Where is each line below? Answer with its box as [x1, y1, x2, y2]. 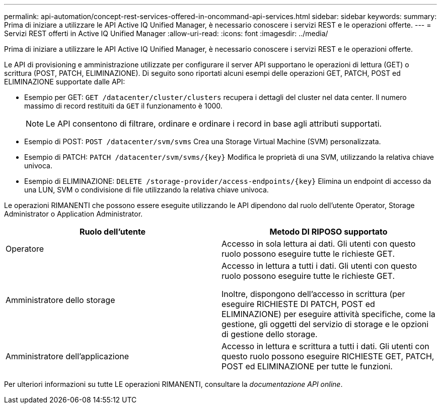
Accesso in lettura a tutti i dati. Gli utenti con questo [222, 261, 417, 271]
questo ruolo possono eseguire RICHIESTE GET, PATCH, [222, 351, 434, 361]
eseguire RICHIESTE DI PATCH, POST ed [222, 299, 375, 309]
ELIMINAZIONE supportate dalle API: [4, 77, 125, 86]
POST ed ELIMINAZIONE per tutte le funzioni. [222, 361, 393, 371]
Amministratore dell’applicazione [6, 351, 129, 361]
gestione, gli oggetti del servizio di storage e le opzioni [222, 319, 429, 329]
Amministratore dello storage [6, 295, 115, 305]
